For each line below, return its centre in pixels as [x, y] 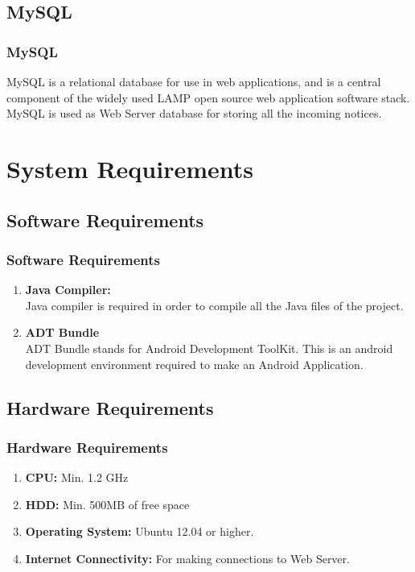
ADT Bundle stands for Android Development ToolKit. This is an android [209, 348]
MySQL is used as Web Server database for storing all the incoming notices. [194, 113]
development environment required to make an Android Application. [194, 364]
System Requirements [130, 168]
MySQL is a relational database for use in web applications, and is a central [194, 81]
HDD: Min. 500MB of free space [107, 504]
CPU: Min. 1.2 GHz [77, 477]
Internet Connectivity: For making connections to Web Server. [187, 558]
